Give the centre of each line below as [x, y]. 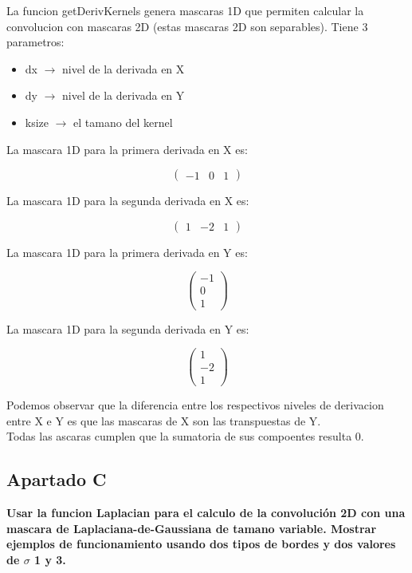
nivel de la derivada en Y [124, 95]
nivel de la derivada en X [124, 68]
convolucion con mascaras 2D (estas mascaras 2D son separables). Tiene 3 [187, 26]
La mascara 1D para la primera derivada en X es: [127, 149]
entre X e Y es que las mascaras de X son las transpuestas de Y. [164, 420]
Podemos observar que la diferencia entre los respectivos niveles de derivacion [195, 405]
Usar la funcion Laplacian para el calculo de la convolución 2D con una [206, 513]
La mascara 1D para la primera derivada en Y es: [127, 252]
